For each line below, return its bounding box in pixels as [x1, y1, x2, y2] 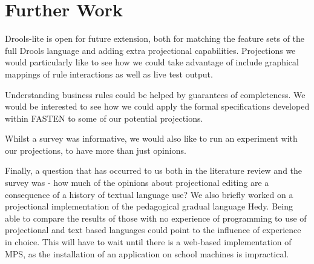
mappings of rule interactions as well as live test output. [5, 67, 213, 80]
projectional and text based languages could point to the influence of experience [5, 223, 301, 236]
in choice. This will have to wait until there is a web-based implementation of [5, 236, 292, 248]
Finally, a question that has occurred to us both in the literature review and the [5, 164, 303, 177]
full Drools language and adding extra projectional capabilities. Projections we [5, 44, 296, 56]
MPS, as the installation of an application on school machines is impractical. [5, 247, 289, 260]
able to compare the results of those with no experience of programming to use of [5, 211, 307, 224]
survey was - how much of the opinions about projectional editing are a [5, 176, 269, 189]
